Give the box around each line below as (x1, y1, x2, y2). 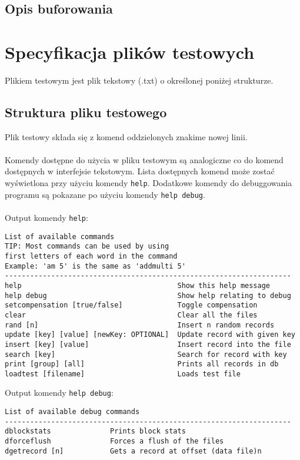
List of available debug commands (5, 408, 140, 416)
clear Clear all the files (5, 310, 258, 319)
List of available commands (5, 232, 115, 241)
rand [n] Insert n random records (5, 320, 275, 329)
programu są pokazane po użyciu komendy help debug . (5, 188, 205, 200)
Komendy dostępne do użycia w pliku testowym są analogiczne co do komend (5, 153, 284, 166)
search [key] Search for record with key (5, 350, 287, 359)
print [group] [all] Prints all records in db (5, 360, 279, 369)
